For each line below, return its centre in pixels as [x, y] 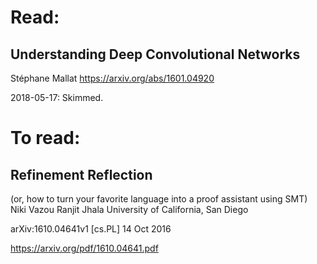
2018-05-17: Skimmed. [57, 97]
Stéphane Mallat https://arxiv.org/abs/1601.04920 [112, 78]
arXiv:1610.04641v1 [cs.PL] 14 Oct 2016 [91, 229]
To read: [45, 138]
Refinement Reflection [81, 174]
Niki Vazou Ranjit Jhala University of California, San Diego [129, 209]
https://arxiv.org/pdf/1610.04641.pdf [84, 248]
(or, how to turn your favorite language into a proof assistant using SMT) [159, 199]
